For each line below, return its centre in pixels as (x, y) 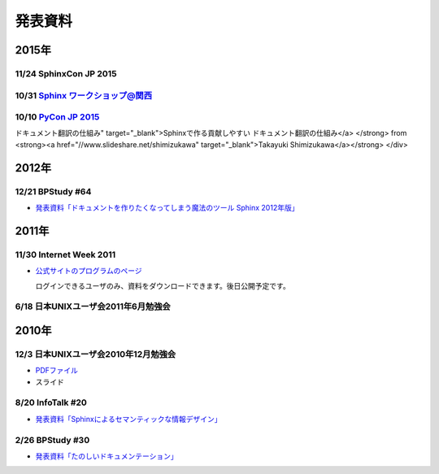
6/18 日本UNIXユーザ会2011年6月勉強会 (93, 307)
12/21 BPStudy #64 (53, 191)
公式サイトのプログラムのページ (89, 271)
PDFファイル (57, 371)
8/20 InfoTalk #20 (51, 402)
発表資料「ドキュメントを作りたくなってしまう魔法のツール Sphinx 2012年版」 (167, 207)
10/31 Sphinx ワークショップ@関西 (83, 95)
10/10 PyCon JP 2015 (57, 117)
